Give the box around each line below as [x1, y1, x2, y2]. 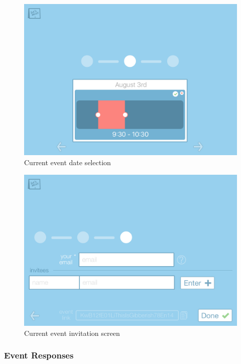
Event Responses [4, 349, 74, 361]
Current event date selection [24, 157, 111, 168]
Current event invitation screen [24, 327, 120, 338]
